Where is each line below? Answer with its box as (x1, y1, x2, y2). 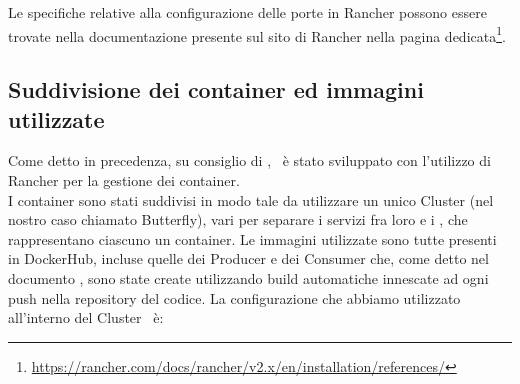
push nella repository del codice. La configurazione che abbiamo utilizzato (8, 287, 461, 308)
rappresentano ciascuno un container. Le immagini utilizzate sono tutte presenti (8, 228, 497, 249)
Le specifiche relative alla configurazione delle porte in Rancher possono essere (8, 2, 487, 22)
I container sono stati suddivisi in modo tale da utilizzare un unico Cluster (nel (8, 189, 494, 210)
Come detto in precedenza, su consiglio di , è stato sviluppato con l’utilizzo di (8, 150, 491, 171)
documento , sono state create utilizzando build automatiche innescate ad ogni (8, 268, 489, 288)
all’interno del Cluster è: (8, 307, 164, 328)
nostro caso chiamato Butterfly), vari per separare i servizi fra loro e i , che (8, 209, 468, 230)
